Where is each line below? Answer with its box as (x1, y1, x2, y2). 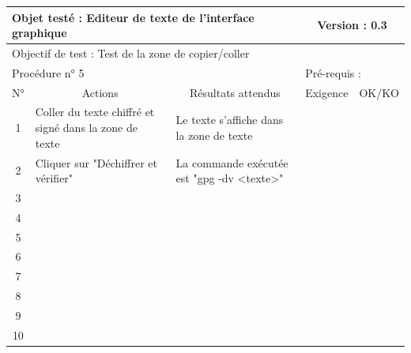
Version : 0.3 (317, 17, 387, 33)
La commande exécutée (175, 154, 288, 171)
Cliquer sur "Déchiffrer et (35, 154, 157, 171)
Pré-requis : (305, 64, 361, 81)
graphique (12, 24, 67, 41)
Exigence (305, 84, 349, 100)
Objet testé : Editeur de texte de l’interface (12, 9, 255, 25)
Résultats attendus (189, 84, 281, 100)
